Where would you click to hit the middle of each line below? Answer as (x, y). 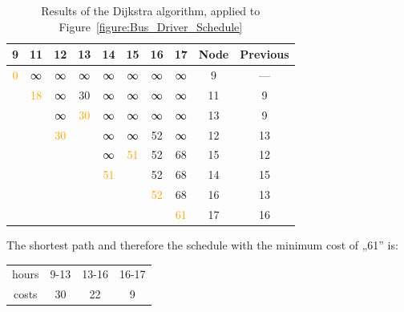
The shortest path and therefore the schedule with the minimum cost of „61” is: (202, 245)
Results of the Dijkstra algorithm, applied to (151, 10)
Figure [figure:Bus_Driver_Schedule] (151, 26)
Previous (265, 54)
